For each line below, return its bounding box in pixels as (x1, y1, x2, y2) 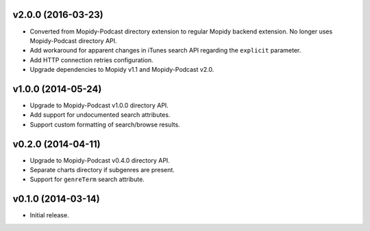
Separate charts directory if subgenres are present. (29, 166, 175, 174)
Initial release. (29, 211, 69, 219)
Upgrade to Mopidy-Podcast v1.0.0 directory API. (29, 101, 169, 109)
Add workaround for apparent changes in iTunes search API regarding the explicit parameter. (29, 46, 301, 55)
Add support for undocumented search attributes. (29, 111, 171, 119)
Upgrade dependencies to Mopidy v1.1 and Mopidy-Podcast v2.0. (29, 66, 214, 74)
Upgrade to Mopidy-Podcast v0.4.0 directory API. (29, 156, 171, 164)
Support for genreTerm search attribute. (29, 175, 145, 184)
